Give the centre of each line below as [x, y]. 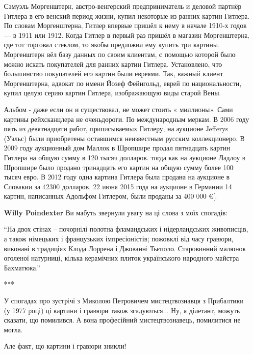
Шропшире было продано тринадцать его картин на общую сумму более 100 [119, 167]
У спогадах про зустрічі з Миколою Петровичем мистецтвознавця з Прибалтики [124, 301]
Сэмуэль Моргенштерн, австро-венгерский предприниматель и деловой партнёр [123, 6]
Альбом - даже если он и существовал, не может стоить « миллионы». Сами [119, 109]
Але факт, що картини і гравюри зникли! [65, 346]
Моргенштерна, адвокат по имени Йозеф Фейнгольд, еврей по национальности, [123, 83]
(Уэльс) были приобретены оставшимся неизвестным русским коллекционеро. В [124, 138]
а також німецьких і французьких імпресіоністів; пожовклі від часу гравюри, [119, 239]
